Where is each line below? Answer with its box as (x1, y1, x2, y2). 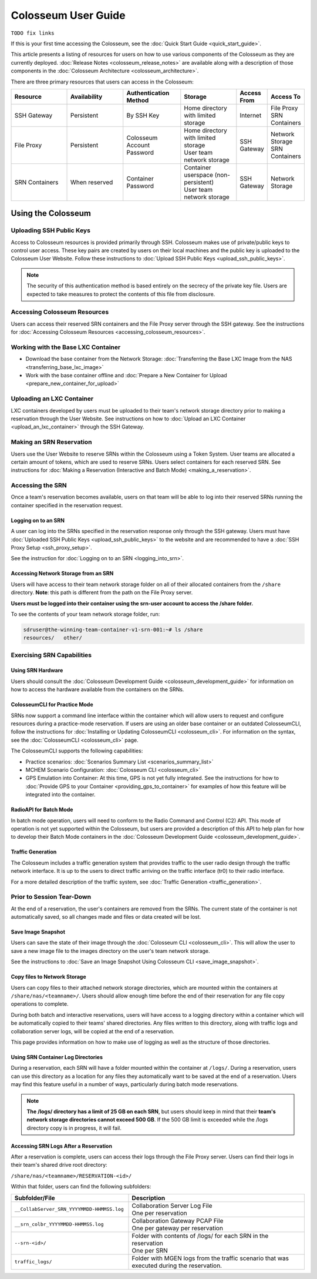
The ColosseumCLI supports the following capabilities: (11, 747, 143, 755)
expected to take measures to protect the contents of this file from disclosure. (26, 290, 215, 297)
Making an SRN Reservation (11, 438, 92, 446)
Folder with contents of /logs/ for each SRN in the (131, 1231, 269, 1240)
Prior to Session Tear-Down (11, 893, 91, 901)
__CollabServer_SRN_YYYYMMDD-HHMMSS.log (14, 1206, 124, 1213)
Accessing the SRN (11, 481, 67, 490)
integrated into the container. (25, 791, 96, 798)
